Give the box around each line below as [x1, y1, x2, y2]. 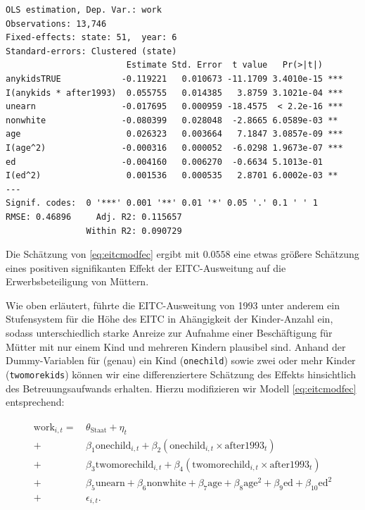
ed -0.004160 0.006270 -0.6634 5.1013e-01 [6, 156, 324, 167]
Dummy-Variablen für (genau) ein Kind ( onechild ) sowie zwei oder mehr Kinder [6, 353, 356, 368]
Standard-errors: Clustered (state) [6, 46, 177, 56]
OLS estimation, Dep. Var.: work [6, 5, 162, 15]
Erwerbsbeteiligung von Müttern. [6, 274, 149, 289]
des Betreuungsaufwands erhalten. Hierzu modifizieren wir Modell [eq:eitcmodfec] [6, 380, 357, 395]
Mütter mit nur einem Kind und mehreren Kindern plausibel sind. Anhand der [6, 339, 346, 354]
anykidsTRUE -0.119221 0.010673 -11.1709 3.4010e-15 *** [6, 73, 343, 84]
